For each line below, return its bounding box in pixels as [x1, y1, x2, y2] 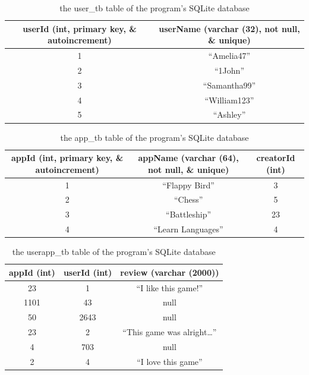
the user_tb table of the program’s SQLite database [59, 2, 250, 14]
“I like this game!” [136, 281, 203, 294]
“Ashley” [213, 108, 246, 121]
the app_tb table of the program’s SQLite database [60, 131, 249, 143]
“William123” [204, 93, 254, 106]
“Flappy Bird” [162, 178, 215, 191]
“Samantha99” [203, 78, 256, 91]
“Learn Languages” [153, 223, 223, 235]
